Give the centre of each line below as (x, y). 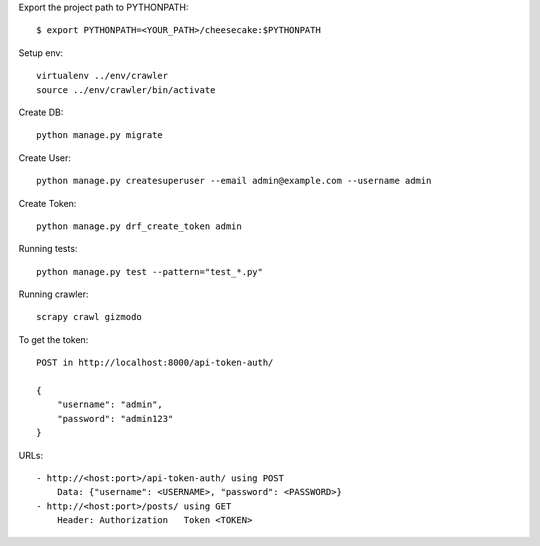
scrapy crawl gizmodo (89, 317)
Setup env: (41, 52)
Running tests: (48, 249)
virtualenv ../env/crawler (102, 76)
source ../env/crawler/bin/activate (126, 89)
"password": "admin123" (115, 418)
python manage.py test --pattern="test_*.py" (150, 271)
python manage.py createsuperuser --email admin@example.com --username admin (234, 181)
